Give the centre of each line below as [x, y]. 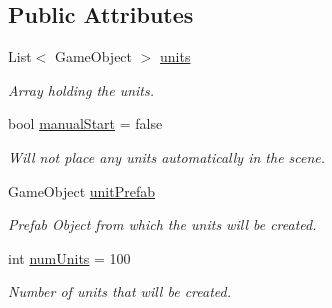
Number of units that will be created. [119, 291]
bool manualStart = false [85, 123]
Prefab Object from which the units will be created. [162, 224]
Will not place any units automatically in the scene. [167, 156]
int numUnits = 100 [69, 257]
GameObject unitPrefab [81, 190]
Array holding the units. [81, 89]
